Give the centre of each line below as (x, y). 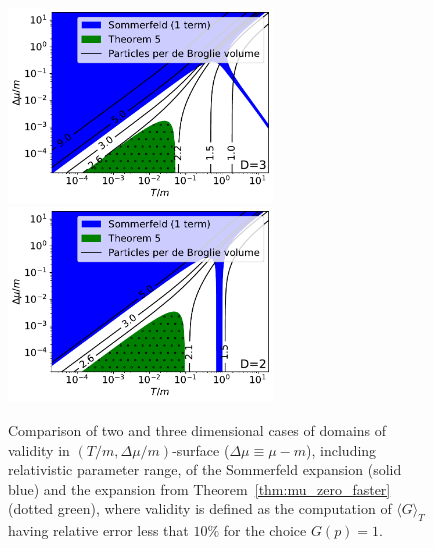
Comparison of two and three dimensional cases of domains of (197, 429)
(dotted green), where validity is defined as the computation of (200, 508)
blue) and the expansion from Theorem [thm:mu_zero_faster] (199, 488)
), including (341, 449)
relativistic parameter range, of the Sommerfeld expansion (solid (205, 469)
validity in (39, 449)
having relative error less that (98, 530)
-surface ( (201, 449)
